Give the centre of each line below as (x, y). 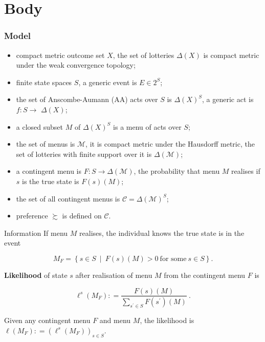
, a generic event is (108, 82)
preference (32, 216)
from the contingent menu (205, 275)
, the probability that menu (177, 171)
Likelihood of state (36, 275)
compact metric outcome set (60, 55)
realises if (246, 171)
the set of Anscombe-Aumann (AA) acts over (87, 99)
